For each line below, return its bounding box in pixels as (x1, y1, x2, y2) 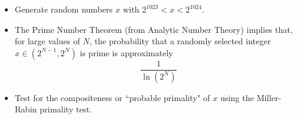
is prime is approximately (80, 46, 173, 59)
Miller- (256, 91, 281, 103)
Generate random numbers (14, 3, 113, 15)
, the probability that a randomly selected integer (89, 35, 271, 47)
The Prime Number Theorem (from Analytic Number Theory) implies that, (14, 23, 293, 35)
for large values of (14, 35, 80, 47)
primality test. (40, 103, 92, 115)
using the (220, 91, 254, 103)
